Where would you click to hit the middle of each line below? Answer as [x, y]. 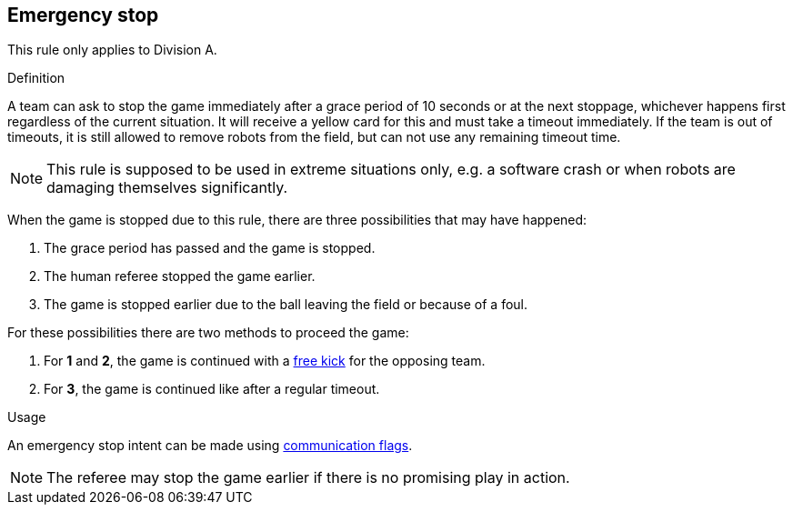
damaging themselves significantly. [167, 188]
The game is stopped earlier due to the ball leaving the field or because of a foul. [286, 305]
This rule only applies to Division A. [112, 50]
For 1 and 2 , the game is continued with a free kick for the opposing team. [265, 361]
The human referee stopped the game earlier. [180, 276]
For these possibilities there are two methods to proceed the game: [208, 333]
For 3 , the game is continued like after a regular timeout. [212, 389]
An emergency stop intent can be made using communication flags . [210, 446]
